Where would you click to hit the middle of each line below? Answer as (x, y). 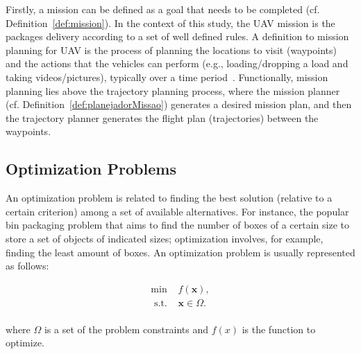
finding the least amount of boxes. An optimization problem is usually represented (180, 252)
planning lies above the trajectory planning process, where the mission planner (173, 90)
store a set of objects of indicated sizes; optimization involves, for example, (165, 238)
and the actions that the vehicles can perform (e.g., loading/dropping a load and (177, 63)
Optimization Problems (91, 169)
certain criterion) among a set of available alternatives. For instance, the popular (177, 211)
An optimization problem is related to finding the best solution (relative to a (169, 198)
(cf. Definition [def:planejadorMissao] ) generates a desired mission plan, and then (179, 104)
